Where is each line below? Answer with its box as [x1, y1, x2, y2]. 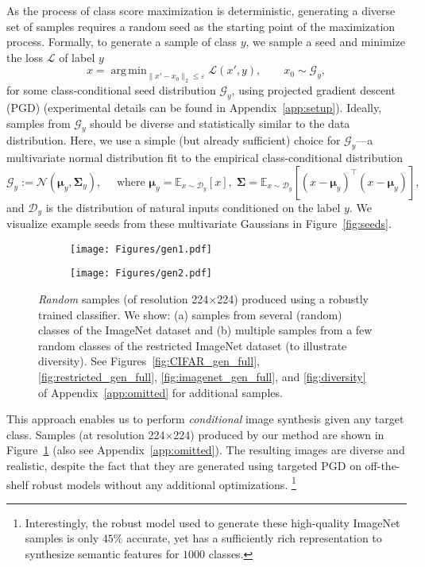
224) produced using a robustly [217, 291, 369, 307]
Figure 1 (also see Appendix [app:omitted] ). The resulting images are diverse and [6, 442, 405, 458]
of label [59, 48, 95, 65]
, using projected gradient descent [231, 82, 396, 98]
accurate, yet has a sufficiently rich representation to [126, 530, 382, 546]
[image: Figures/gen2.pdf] [70, 268, 212, 280]
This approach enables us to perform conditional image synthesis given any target [6, 411, 404, 427]
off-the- [365, 457, 400, 473]
